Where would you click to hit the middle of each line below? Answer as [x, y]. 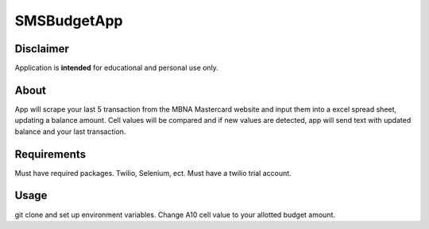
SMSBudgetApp [69, 21]
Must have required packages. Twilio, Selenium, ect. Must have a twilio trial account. [153, 173]
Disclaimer [42, 49]
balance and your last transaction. [70, 132]
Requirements [50, 154]
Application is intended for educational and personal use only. [116, 68]
